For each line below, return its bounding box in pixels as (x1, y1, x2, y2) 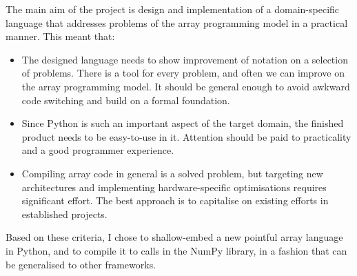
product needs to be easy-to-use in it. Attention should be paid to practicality (21, 129, 351, 144)
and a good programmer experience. (21, 143, 174, 157)
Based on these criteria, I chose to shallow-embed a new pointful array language (6, 230, 343, 244)
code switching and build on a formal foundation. (21, 92, 230, 107)
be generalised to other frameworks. (6, 257, 156, 271)
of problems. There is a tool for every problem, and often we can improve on (21, 66, 345, 80)
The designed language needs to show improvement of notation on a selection (21, 52, 348, 66)
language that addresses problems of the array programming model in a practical (6, 15, 348, 30)
